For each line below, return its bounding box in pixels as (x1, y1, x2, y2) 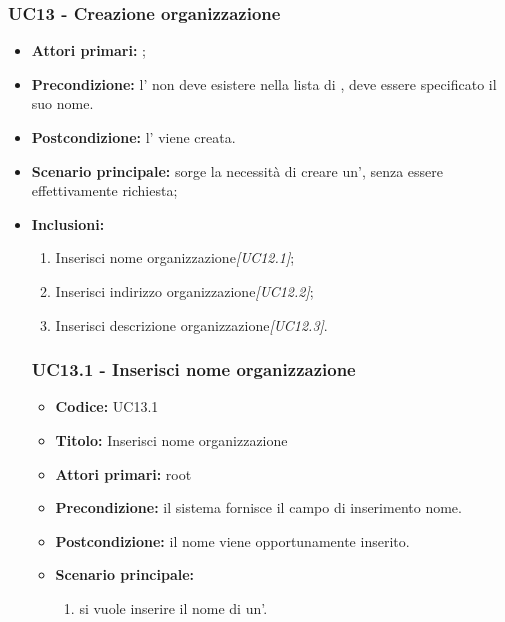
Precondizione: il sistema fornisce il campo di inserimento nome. (55, 497, 462, 518)
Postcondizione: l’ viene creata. (31, 127, 236, 147)
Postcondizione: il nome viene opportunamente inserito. (55, 530, 410, 551)
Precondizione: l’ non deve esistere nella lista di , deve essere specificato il (31, 73, 497, 94)
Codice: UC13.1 (55, 396, 159, 417)
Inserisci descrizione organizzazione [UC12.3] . (55, 314, 328, 335)
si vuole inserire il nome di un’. (79, 597, 268, 618)
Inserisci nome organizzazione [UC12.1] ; (55, 247, 295, 268)
